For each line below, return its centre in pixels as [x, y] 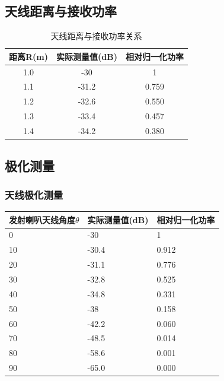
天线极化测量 [34, 194]
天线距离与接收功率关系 [96, 36]
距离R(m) [29, 56]
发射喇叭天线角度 [42, 219]
